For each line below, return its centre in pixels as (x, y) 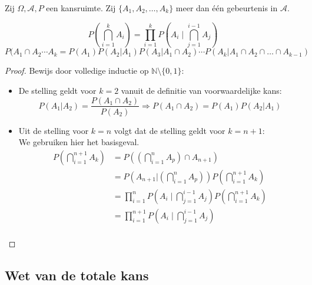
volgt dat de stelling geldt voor (170, 130)
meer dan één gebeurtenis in (227, 8)
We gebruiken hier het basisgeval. (79, 142)
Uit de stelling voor (54, 130)
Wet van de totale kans (77, 275)
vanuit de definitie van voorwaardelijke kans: (201, 90)
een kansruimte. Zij (81, 8)
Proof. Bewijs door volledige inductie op (77, 71)
